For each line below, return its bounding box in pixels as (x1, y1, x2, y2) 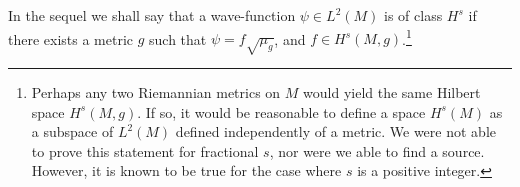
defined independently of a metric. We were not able (175, 121, 496, 142)
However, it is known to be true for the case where (31, 160, 342, 181)
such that (149, 28, 207, 49)
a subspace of (31, 121, 114, 142)
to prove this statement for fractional (31, 140, 259, 161)
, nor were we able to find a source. (269, 140, 485, 161)
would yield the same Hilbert (303, 82, 481, 103)
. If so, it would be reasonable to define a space (137, 101, 426, 122)
